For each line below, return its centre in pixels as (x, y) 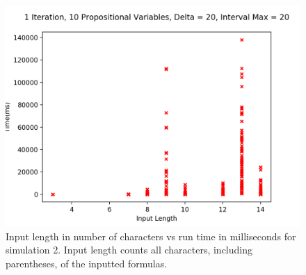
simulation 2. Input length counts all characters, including (129, 250)
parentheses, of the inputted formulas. (87, 263)
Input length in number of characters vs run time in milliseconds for (151, 236)
